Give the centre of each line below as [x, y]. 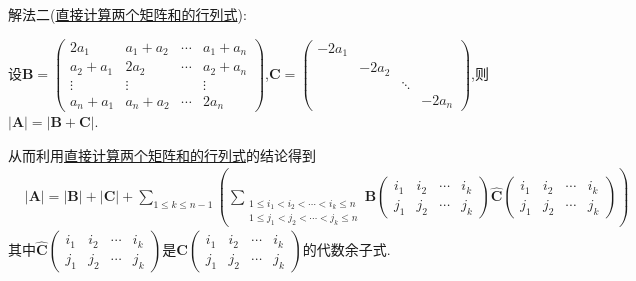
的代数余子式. [346, 249]
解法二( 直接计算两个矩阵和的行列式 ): [127, 14]
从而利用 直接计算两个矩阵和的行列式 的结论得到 [162, 154]
